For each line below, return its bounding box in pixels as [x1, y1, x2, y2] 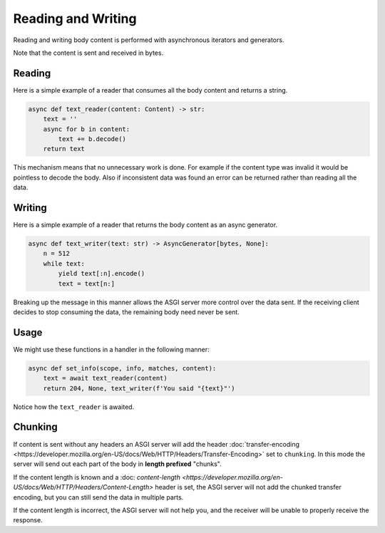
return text [43, 145, 86, 153]
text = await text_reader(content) [43, 374, 168, 383]
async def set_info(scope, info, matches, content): [28, 364, 217, 372]
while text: [43, 259, 86, 267]
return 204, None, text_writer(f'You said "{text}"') [43, 384, 235, 392]
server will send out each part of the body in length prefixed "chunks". [13, 460, 222, 468]
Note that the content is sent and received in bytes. [13, 48, 164, 57]
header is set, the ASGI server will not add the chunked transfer [154, 483, 342, 492]
